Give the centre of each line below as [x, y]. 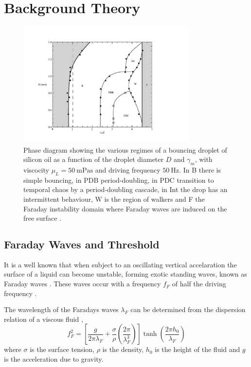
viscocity [36, 169]
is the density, [123, 349]
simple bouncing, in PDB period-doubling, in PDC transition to [119, 180]
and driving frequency [128, 169]
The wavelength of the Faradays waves [61, 309]
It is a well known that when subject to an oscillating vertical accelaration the [120, 264]
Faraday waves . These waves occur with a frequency [82, 284]
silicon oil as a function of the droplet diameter [94, 159]
